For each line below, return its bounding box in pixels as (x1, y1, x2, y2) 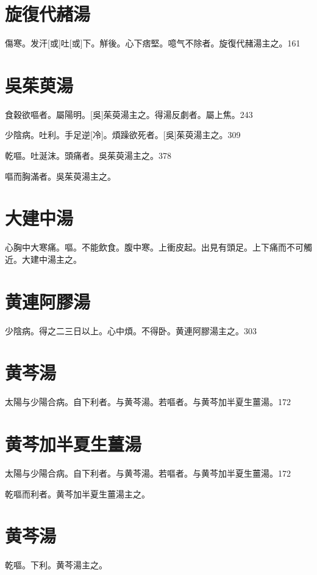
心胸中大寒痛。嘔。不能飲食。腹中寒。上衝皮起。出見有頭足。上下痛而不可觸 (5, 241, 312, 254)
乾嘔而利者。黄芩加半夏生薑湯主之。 (5, 487, 150, 500)
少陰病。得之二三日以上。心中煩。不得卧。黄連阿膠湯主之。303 (5, 324, 257, 337)
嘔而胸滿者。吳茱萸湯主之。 (5, 169, 116, 182)
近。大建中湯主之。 (5, 252, 82, 265)
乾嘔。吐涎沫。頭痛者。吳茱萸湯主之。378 (5, 149, 171, 162)
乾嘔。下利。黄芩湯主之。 (5, 559, 107, 571)
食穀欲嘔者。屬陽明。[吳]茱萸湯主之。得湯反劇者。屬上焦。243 (5, 108, 253, 120)
